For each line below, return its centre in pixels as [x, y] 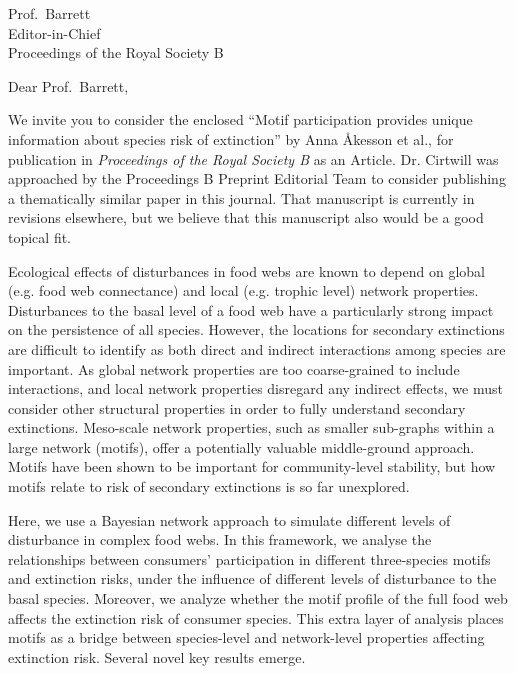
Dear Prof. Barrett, [68, 85]
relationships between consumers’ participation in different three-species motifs [249, 558]
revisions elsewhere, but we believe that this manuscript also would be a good [246, 217]
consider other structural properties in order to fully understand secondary [237, 407]
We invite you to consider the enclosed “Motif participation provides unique [240, 119]
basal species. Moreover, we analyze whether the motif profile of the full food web [258, 598]
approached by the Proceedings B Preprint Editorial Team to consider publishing [257, 178]
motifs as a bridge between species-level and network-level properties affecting [246, 637]
